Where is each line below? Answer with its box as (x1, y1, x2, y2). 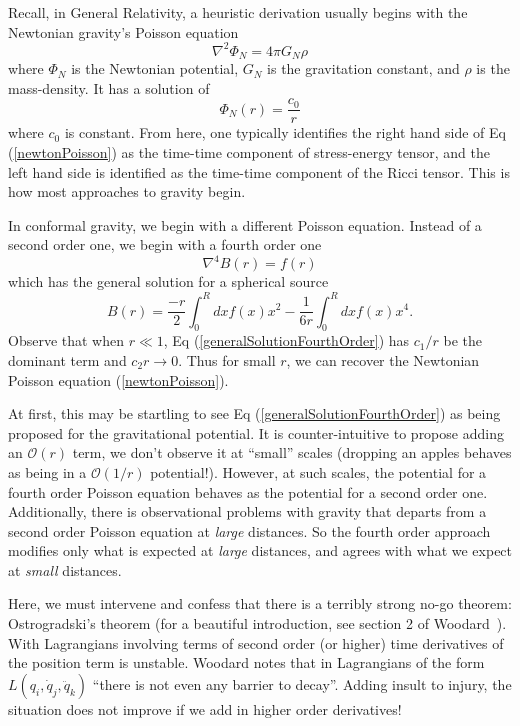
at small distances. (8, 559, 122, 580)
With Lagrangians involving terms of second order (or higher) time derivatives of (8, 632, 504, 653)
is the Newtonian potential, (71, 58, 239, 79)
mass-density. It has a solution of (8, 77, 210, 98)
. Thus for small (178, 349, 276, 370)
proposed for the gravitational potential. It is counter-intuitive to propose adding (8, 422, 504, 443)
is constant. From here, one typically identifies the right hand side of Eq (64, 122, 506, 143)
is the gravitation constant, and (267, 58, 460, 79)
